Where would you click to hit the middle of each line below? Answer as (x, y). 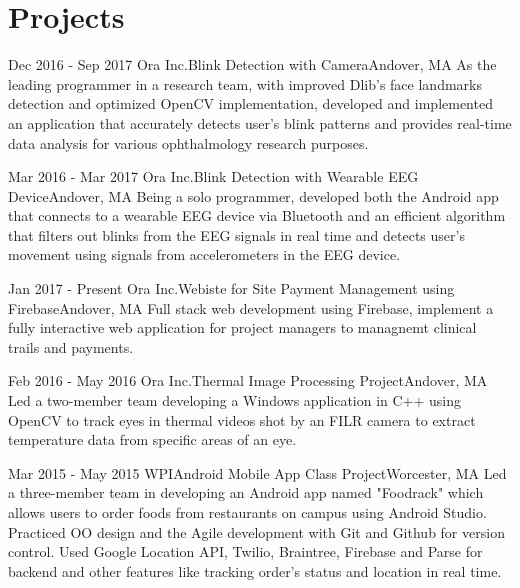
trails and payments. (71, 346)
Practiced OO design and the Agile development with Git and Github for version (256, 531)
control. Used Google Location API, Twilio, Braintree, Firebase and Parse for (245, 551)
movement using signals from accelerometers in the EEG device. (204, 254)
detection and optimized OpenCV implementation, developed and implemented (250, 103)
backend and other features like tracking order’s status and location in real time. (255, 570)
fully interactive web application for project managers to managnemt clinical (242, 327)
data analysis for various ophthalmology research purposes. (188, 142)
